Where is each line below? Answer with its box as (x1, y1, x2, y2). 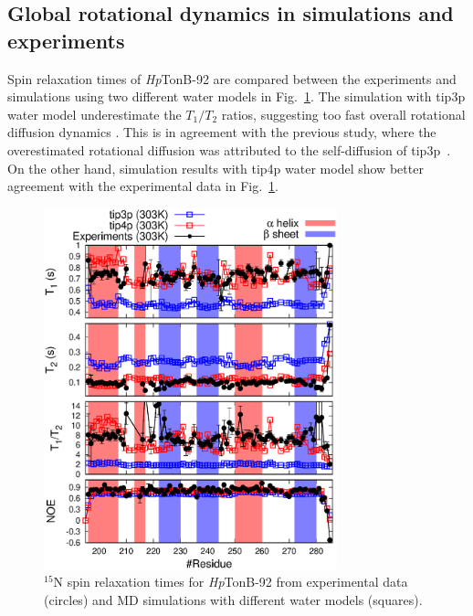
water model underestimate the (7, 104, 182, 123)
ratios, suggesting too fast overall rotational (221, 104, 466, 123)
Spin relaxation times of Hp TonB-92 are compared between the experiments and (7, 69, 457, 88)
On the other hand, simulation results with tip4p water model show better (7, 158, 424, 177)
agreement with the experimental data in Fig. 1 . (7, 176, 279, 196)
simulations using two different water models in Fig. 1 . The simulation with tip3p (7, 87, 466, 106)
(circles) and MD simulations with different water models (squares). (44, 589, 423, 609)
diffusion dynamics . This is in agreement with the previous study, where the (7, 122, 436, 142)
